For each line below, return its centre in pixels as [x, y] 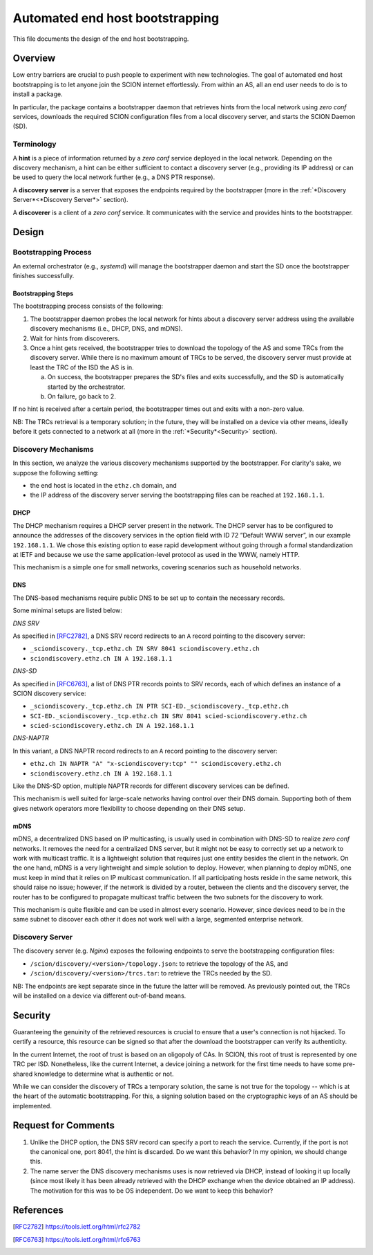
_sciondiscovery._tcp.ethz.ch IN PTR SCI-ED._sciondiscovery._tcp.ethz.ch [160, 706]
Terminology [35, 144]
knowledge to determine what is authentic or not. [104, 1074]
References [38, 1210]
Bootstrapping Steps [43, 293]
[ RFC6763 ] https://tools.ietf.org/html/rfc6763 [77, 1239]
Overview [34, 58]
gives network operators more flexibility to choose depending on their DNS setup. [129, 808]
